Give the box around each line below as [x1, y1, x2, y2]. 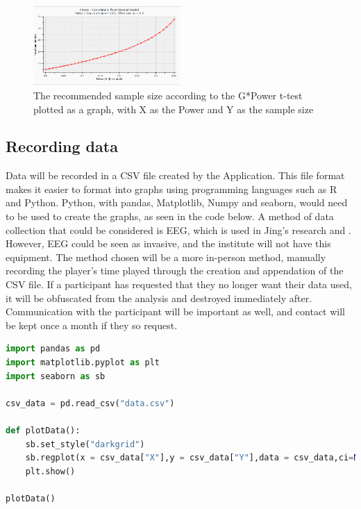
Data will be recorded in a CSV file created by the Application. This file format [6, 168, 345, 183]
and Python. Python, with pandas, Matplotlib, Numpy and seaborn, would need [6, 195, 348, 210]
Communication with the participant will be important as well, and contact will [6, 304, 346, 319]
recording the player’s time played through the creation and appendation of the [6, 263, 344, 278]
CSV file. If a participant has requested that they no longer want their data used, [6, 277, 352, 292]
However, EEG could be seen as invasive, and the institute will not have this [6, 236, 331, 251]
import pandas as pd [6, 344, 101, 354]
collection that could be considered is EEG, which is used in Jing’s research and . [6, 222, 351, 237]
